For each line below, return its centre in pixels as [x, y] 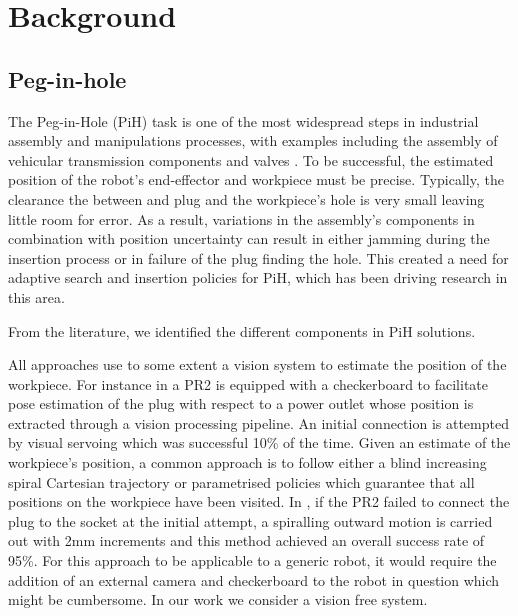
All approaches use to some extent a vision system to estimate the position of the [257, 364]
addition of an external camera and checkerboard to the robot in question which [254, 579]
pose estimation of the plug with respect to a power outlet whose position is [241, 403]
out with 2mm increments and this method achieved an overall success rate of [246, 540]
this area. [36, 296]
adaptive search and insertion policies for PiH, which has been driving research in [258, 277]
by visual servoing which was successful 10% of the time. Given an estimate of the [259, 442]
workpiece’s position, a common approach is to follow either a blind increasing [247, 462]
